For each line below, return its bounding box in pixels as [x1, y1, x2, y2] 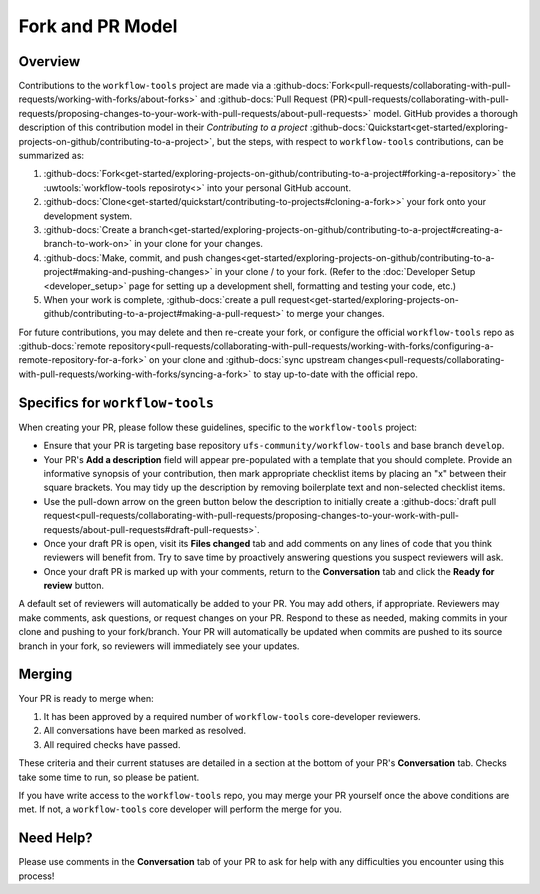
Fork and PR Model [18, 15, 178, 37]
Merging [18, 666, 73, 683]
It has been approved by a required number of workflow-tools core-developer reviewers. [43, 710, 421, 722]
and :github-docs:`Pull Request [200, 93, 328, 105]
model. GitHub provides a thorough [373, 107, 519, 119]
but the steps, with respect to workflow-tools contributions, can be [216, 135, 504, 147]
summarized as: [18, 150, 85, 162]
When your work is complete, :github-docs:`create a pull [43, 293, 276, 305]
